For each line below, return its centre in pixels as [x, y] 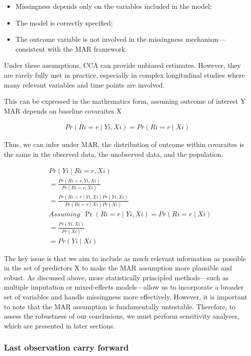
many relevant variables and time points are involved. [84, 84]
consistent [30, 48]
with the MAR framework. [87, 48]
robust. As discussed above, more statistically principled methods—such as [116, 277]
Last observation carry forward [66, 347]
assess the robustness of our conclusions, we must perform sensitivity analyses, [122, 316]
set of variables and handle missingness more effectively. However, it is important [126, 297]
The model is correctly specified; [64, 22]
